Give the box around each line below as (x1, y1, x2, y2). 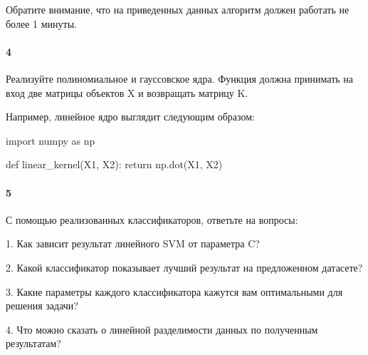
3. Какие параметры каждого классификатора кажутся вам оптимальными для (6, 284, 343, 299)
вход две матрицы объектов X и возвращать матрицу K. (6, 85, 248, 100)
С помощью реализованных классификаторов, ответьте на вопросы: (6, 212, 298, 227)
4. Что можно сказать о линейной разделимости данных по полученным (6, 321, 318, 336)
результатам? (6, 336, 61, 351)
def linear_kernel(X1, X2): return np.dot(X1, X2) (6, 157, 223, 172)
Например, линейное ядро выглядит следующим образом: (6, 109, 255, 124)
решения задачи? (6, 298, 78, 313)
